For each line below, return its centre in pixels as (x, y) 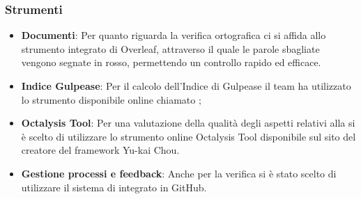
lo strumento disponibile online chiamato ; (111, 99)
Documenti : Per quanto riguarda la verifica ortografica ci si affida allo (174, 35)
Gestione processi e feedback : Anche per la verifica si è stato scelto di (179, 173)
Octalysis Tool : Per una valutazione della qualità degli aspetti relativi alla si (188, 123)
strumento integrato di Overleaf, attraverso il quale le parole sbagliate (170, 48)
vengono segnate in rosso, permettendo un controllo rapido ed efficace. (171, 62)
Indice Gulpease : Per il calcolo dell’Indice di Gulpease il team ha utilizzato (186, 86)
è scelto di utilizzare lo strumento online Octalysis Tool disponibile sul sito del (189, 136)
